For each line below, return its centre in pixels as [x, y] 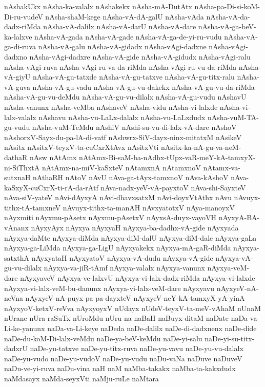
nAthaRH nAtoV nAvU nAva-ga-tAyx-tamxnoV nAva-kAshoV [131, 177]
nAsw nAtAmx [53, 157]
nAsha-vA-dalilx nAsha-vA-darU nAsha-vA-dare [120, 26]
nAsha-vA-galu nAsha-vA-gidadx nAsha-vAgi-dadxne [122, 46]
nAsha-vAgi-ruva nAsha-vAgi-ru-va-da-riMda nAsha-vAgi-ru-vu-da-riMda [120, 66]
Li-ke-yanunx [25, 328]
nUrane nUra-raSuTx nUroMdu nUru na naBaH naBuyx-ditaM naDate [116, 318]
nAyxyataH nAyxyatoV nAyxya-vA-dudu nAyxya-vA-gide [122, 257]
